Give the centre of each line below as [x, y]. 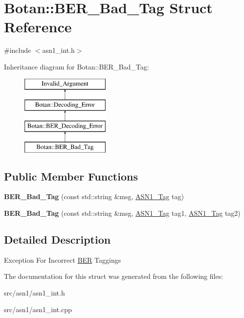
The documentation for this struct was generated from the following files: [114, 276]
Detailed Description [57, 239]
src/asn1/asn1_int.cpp [38, 309]
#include [18, 50]
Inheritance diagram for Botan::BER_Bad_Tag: [77, 66]
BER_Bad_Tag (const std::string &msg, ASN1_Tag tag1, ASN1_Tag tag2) [122, 213]
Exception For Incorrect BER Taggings [63, 260]
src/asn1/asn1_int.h [34, 293]
